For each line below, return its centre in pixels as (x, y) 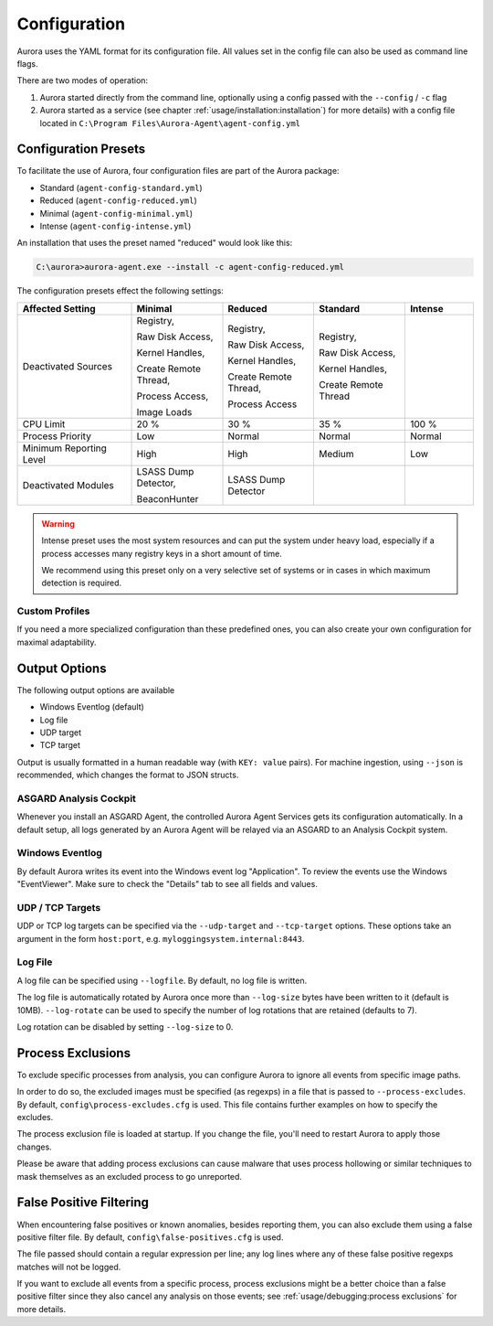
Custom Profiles (53, 611)
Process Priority (57, 436)
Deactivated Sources (68, 366)
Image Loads (164, 412)
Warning (58, 524)
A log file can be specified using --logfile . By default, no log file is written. (162, 980)
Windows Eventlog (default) (92, 707)
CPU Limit (44, 423)
